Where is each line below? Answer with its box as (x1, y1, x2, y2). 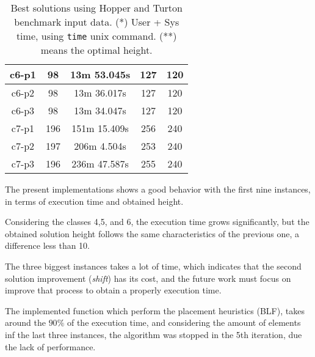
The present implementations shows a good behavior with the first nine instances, (5, 183, 311, 195)
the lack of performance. (5, 340, 96, 353)
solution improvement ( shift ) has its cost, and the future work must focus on (5, 271, 291, 284)
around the (5, 316, 46, 329)
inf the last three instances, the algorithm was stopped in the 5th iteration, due (5, 328, 302, 340)
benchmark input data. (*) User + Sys (14, 15, 179, 29)
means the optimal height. (40, 43, 153, 57)
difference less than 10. (5, 239, 90, 252)
